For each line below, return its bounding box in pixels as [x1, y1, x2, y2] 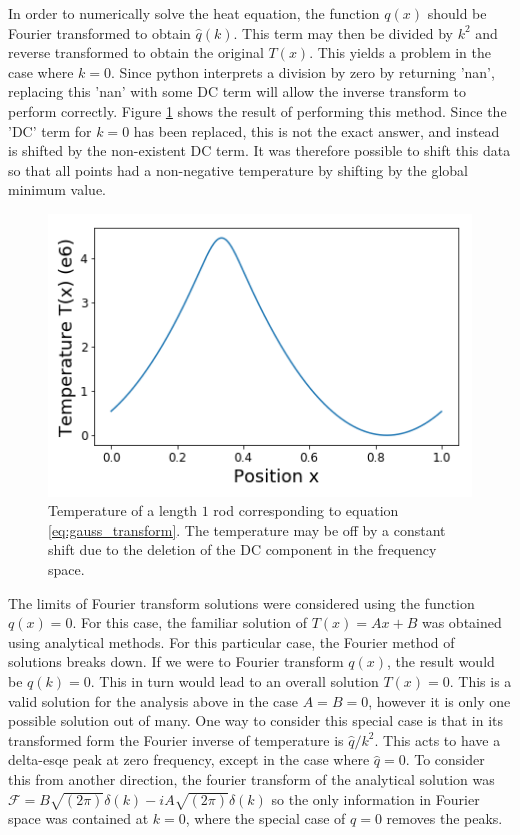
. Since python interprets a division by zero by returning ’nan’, [111, 61, 495, 82]
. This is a [449, 670, 512, 691]
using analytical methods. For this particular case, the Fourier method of [8, 631, 455, 652]
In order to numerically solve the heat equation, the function [8, 3, 380, 23]
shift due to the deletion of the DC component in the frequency [48, 539, 437, 560]
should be [427, 3, 487, 23]
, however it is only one [368, 690, 511, 711]
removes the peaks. [386, 808, 503, 829]
